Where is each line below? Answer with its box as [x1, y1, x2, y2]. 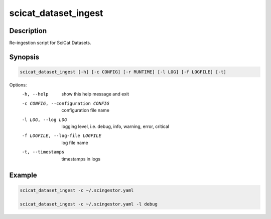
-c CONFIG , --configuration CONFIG [22, 100, 110, 106]
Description [9, 26, 47, 35]
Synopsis [9, 52, 40, 61]
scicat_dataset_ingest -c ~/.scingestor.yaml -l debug [20, 201, 158, 207]
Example [9, 171, 37, 179]
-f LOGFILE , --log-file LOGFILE [22, 133, 101, 138]
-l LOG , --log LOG [22, 116, 67, 122]
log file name [61, 139, 88, 145]
